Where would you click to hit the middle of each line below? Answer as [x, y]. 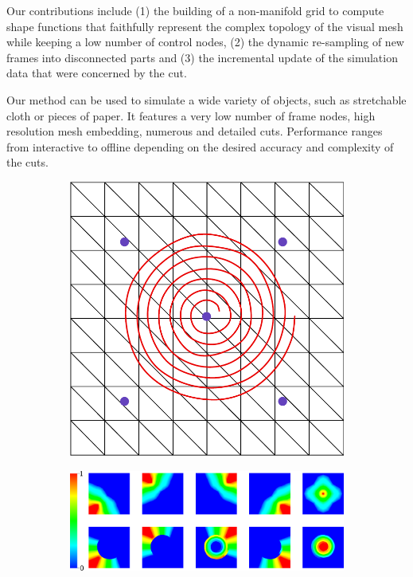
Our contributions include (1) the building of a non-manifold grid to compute [195, 10]
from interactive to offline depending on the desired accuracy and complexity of [200, 146]
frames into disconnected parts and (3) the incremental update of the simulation [202, 57]
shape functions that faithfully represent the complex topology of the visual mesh [205, 26]
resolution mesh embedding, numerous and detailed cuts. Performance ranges [195, 131]
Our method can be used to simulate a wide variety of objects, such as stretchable [206, 99]
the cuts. [27, 162]
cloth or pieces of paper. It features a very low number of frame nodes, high [191, 115]
